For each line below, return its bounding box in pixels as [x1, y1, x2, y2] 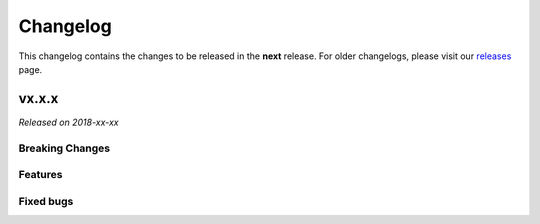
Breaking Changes [18, 141, 111, 155]
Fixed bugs [18, 194, 74, 208]
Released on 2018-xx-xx [18, 116, 119, 128]
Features [18, 168, 63, 182]
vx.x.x [18, 90, 59, 107]
